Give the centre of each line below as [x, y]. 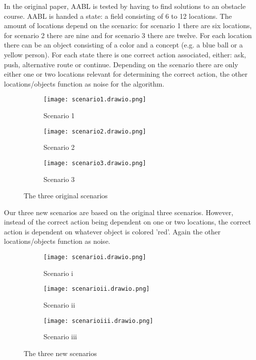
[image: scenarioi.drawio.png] [95, 257]
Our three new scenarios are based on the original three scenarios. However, [119, 212]
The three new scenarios [60, 353]
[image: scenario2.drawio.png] [95, 131]
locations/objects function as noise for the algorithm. [84, 83]
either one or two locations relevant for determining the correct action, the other [126, 74]
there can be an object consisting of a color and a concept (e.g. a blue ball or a [124, 45]
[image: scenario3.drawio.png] [95, 163]
